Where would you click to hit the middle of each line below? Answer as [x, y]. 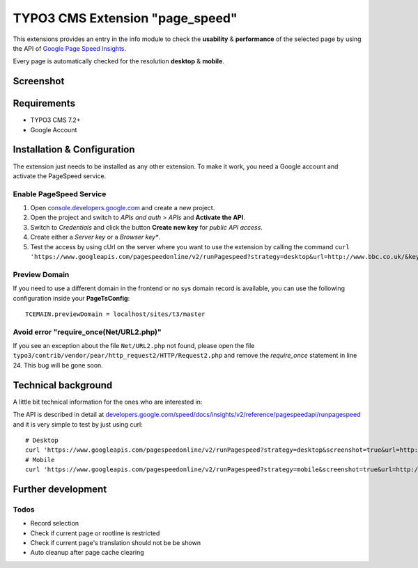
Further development [60, 489]
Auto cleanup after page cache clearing [87, 553]
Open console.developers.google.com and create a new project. [123, 208]
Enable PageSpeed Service [60, 194]
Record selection [55, 523]
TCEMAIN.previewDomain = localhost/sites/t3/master [115, 314]
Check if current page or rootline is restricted [95, 533]
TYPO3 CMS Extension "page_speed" [125, 18]
